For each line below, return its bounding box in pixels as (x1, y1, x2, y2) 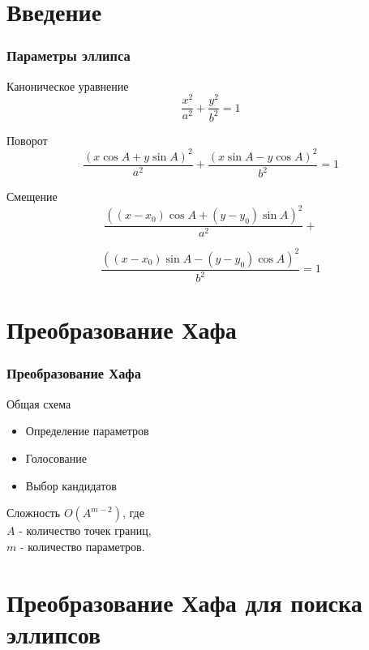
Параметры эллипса (6, 45, 131, 66)
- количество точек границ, (19, 522, 152, 539)
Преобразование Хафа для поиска (6, 585, 363, 618)
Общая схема (6, 395, 71, 412)
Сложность (6, 504, 61, 521)
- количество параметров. (19, 537, 145, 554)
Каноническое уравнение (6, 77, 129, 94)
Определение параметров (25, 422, 149, 439)
